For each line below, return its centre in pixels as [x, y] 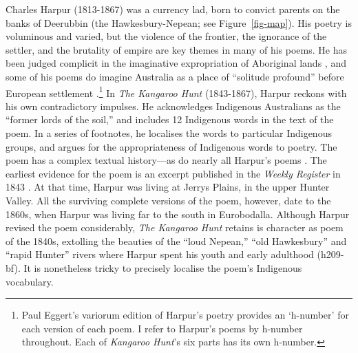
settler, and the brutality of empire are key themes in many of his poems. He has [176, 49]
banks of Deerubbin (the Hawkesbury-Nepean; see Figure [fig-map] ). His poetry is [179, 22]
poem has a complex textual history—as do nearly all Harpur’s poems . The [166, 160]
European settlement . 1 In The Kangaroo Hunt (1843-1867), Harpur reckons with [176, 92]
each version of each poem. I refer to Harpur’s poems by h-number [162, 328]
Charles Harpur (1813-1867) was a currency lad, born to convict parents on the [173, 9]
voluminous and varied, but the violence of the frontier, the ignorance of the [166, 36]
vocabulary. [30, 281]
